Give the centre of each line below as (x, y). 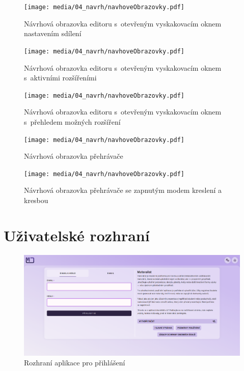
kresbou (36, 200)
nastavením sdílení (53, 33)
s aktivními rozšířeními (60, 78)
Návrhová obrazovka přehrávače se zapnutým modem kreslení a (123, 190)
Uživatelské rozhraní (77, 235)
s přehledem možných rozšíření (72, 121)
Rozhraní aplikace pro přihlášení (75, 363)
